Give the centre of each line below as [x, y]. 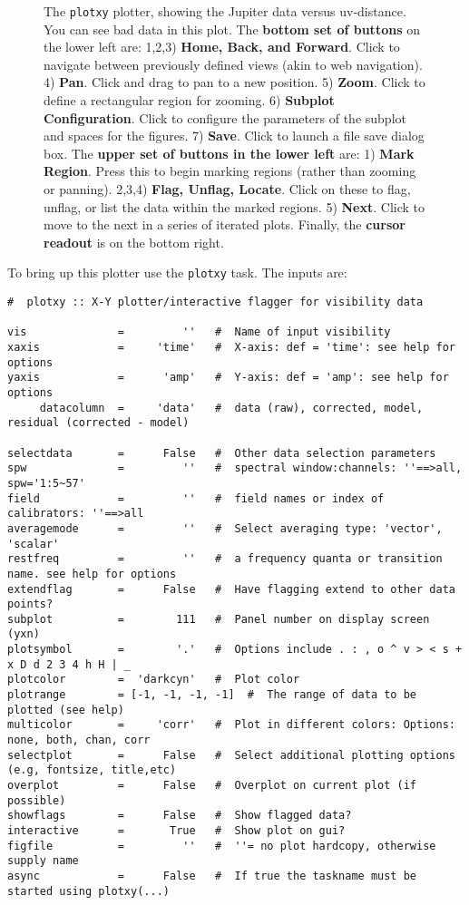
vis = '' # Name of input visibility [199, 332]
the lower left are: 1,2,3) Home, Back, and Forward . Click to [222, 47]
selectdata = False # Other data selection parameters [222, 453]
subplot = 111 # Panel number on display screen [219, 619]
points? [30, 604]
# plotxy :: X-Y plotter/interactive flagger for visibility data [215, 302]
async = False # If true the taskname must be [212, 876]
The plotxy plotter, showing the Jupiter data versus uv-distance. [225, 11]
